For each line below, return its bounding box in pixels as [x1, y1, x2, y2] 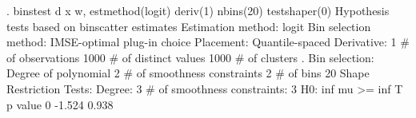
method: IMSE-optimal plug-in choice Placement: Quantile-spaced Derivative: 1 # [6, 33, 410, 50]
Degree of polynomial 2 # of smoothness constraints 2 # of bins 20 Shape [6, 65, 370, 81]
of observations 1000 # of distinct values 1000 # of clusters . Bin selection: [6, 49, 374, 65]
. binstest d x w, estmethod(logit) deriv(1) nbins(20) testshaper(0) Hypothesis [6, 2, 390, 18]
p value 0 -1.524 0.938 [6, 96, 114, 112]
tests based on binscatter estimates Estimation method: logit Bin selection [6, 18, 371, 34]
